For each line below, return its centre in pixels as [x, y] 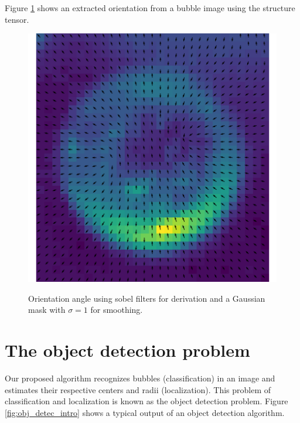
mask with [47, 310]
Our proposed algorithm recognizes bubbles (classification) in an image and [140, 378]
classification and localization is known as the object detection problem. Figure [146, 401]
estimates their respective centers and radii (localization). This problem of [138, 389]
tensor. [17, 19]
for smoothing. [117, 310]
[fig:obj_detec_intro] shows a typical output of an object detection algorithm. [145, 412]
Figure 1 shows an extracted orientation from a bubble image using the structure [150, 8]
